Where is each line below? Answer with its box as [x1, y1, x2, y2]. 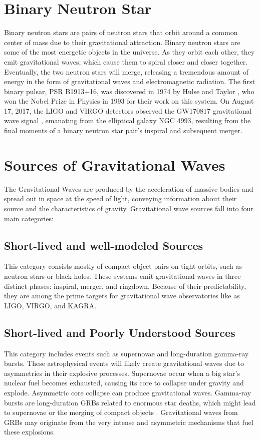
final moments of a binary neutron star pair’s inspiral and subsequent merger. [4, 125, 242, 136]
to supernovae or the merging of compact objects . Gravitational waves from [4, 407, 238, 417]
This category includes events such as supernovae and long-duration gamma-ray [4, 348, 249, 358]
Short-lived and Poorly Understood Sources [4, 324, 235, 340]
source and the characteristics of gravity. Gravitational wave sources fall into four [4, 203, 253, 213]
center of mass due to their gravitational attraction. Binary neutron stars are [4, 37, 240, 47]
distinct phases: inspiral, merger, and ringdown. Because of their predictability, [4, 280, 246, 291]
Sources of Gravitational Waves [4, 154, 225, 175]
